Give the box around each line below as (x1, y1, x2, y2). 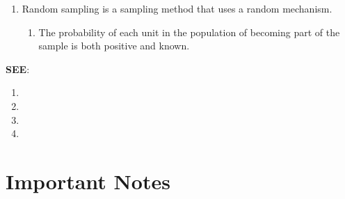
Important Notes (6, 166, 170, 195)
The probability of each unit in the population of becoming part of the (38, 24, 340, 39)
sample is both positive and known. (38, 38, 190, 53)
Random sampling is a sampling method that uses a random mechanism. (22, 1, 332, 15)
